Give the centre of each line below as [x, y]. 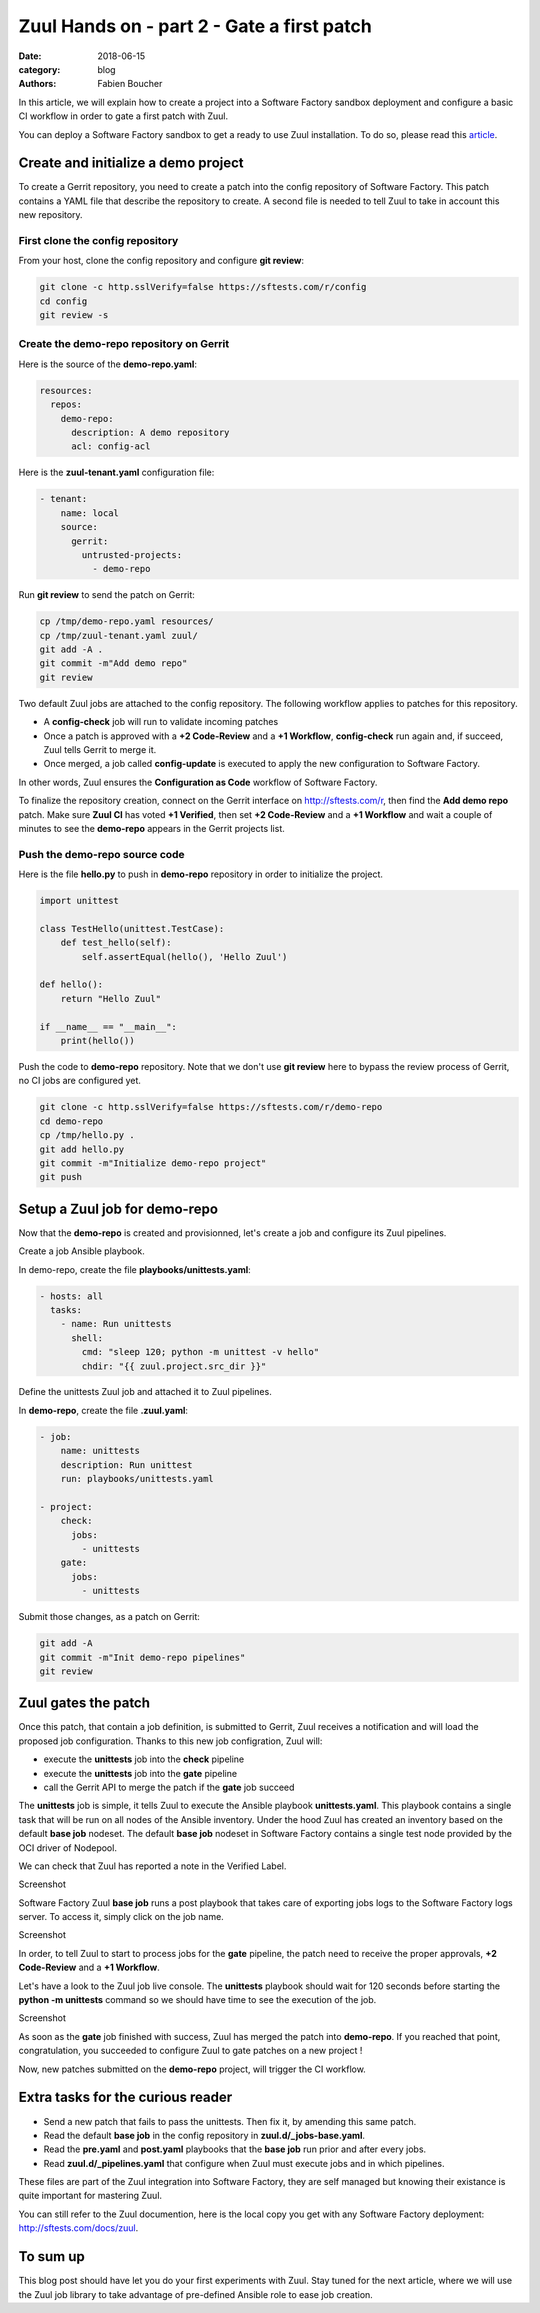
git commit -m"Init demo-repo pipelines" [142, 1657]
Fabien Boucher [130, 84]
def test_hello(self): [116, 943]
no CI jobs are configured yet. [80, 1081]
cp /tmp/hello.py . [87, 1135]
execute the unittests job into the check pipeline [144, 1759]
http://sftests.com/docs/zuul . [78, 2228]
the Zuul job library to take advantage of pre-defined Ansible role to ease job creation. [196, 2294]
